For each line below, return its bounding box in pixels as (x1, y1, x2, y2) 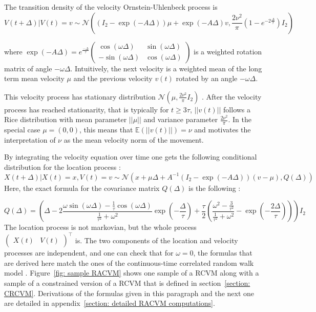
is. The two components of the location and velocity (75, 235, 238, 245)
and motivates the (194, 124, 251, 135)
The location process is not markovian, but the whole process (4, 222, 197, 232)
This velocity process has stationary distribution (4, 91, 156, 102)
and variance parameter (143, 114, 218, 125)
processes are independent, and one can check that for (4, 247, 174, 258)
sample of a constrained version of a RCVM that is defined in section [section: (4, 278, 250, 288)
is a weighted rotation (194, 46, 262, 56)
